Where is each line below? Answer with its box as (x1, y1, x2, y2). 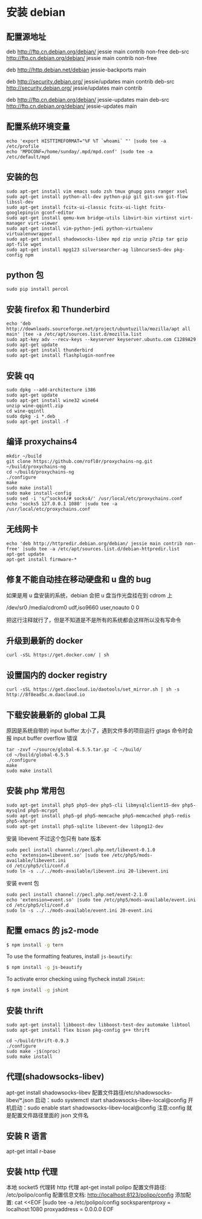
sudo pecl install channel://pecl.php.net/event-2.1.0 (6, 891, 148, 897)
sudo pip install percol (6, 286, 69, 293)
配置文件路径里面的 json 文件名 (11, 1111, 89, 1118)
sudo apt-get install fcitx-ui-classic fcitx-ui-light (6, 204, 148, 210)
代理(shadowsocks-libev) (6, 1072, 105, 1082)
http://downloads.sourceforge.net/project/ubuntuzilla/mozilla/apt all (6, 326, 191, 332)
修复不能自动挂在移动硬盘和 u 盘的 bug (6, 574, 151, 585)
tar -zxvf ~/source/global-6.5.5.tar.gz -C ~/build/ (6, 746, 142, 752)
